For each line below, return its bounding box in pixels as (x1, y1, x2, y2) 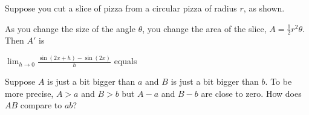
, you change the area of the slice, (142, 22, 267, 34)
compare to (20, 99, 62, 111)
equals (114, 54, 137, 67)
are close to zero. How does (201, 87, 302, 99)
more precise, (5, 87, 54, 99)
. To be (265, 75, 292, 88)
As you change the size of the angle (5, 22, 135, 34)
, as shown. (243, 2, 285, 14)
